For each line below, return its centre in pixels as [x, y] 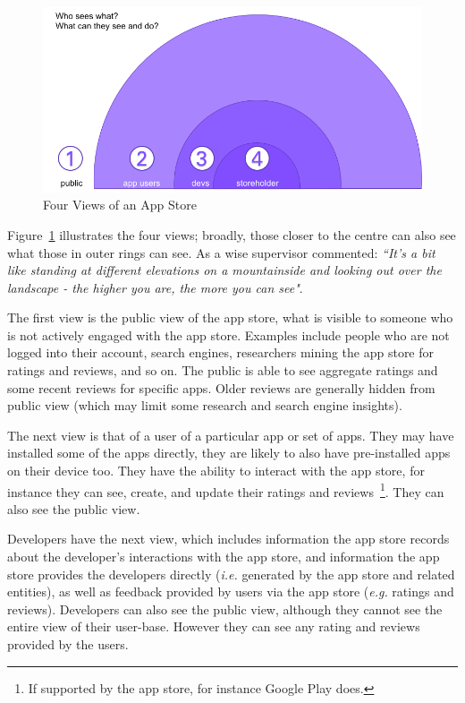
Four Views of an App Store [120, 205]
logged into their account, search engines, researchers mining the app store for [221, 352]
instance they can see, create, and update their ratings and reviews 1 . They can [226, 490]
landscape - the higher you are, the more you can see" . [155, 287]
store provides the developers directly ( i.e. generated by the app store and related [231, 574]
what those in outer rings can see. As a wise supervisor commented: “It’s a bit [221, 252]
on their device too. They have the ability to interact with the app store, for [216, 471]
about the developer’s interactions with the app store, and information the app [224, 557]
